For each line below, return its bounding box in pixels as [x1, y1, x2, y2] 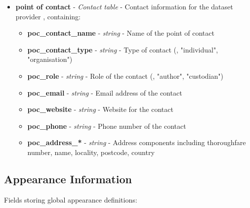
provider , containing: [15, 11, 81, 21]
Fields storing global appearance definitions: [4, 194, 137, 205]
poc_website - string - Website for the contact [27, 104, 173, 114]
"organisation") [27, 54, 73, 64]
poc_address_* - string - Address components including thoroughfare [27, 137, 246, 148]
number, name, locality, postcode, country [27, 147, 155, 157]
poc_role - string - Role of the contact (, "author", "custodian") [27, 70, 223, 81]
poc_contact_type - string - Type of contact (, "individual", [27, 44, 218, 54]
